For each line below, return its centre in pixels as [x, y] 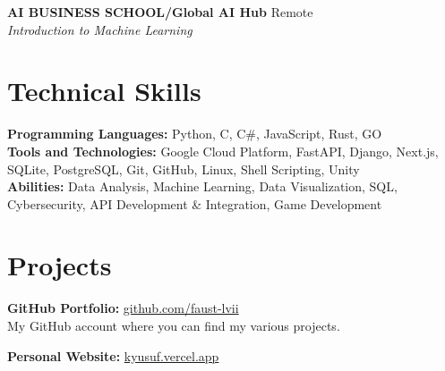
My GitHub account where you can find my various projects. [174, 325]
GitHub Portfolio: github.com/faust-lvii [123, 308]
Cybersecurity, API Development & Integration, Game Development [195, 203]
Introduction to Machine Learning [100, 29]
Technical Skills [104, 91]
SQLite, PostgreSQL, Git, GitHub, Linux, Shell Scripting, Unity [184, 169]
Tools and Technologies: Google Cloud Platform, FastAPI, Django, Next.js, [223, 151]
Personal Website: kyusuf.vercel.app [113, 355]
